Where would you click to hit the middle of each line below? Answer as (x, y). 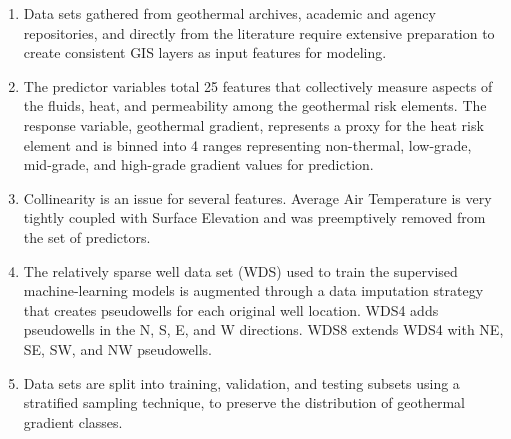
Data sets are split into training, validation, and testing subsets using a (241, 382)
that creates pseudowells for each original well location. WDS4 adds (231, 309)
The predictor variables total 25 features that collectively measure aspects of (258, 85)
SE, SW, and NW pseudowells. (117, 348)
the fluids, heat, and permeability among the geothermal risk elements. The (255, 105)
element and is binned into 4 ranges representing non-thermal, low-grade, (247, 144)
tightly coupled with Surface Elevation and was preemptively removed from (254, 217)
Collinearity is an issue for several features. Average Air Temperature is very (257, 197)
